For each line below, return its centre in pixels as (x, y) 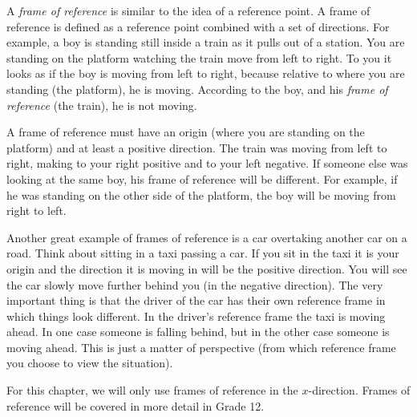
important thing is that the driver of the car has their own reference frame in (196, 300)
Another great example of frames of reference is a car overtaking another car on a (207, 237)
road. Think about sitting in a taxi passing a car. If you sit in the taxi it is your (203, 253)
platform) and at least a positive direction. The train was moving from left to (197, 147)
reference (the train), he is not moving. (102, 105)
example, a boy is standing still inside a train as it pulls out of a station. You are (206, 42)
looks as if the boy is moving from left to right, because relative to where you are (206, 73)
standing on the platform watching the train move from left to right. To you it (199, 57)
